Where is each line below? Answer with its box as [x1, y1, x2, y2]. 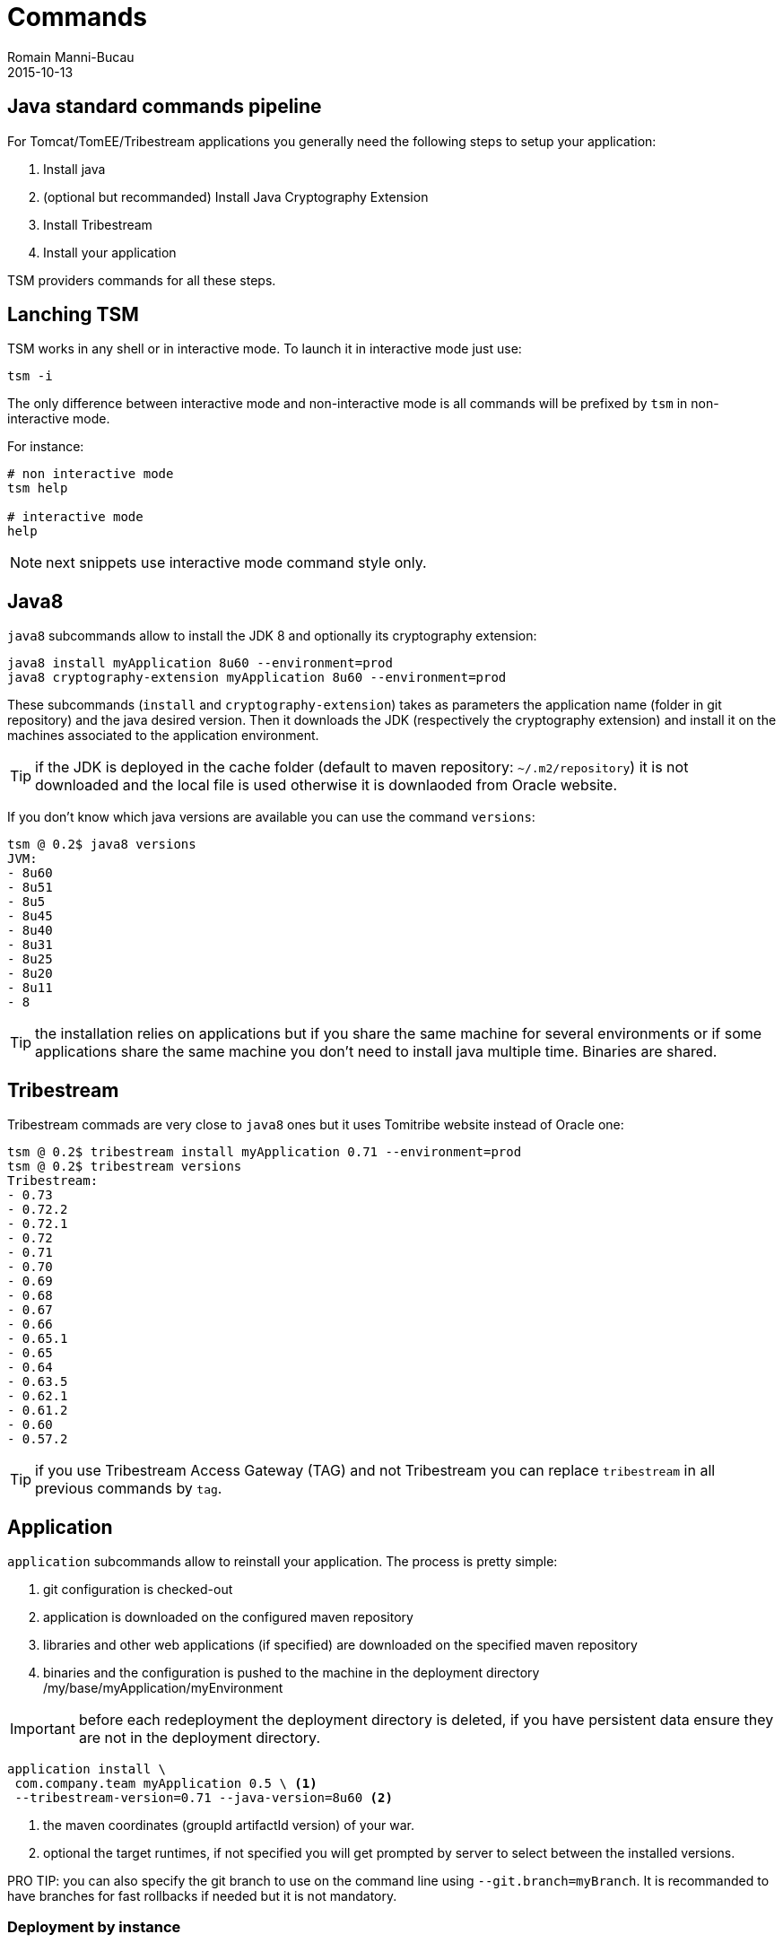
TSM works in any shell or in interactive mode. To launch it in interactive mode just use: [7, 341, 522, 357]
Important [10, 1719, 75, 1738]
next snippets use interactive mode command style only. [46, 553, 427, 572]
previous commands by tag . [35, 1479, 222, 1498]
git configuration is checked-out [43, 1581, 233, 1597]
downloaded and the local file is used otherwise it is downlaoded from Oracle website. [35, 776, 618, 795]
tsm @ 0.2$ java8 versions [7, 837, 196, 852]
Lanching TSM [7, 303, 139, 327]
